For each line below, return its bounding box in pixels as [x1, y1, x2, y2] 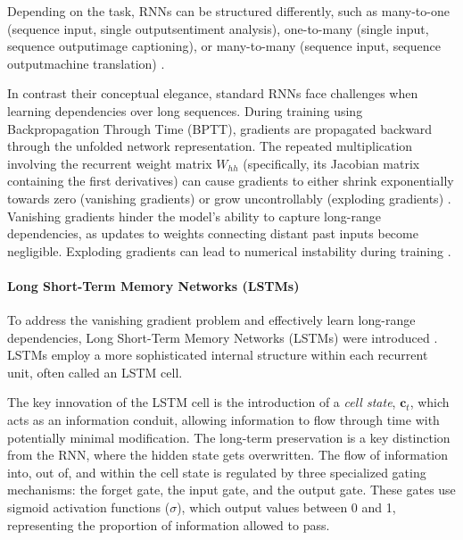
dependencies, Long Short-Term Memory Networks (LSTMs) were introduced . [7, 328, 438, 346]
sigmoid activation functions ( [7, 498, 170, 517]
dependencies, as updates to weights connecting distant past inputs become [7, 224, 418, 243]
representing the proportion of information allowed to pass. [7, 515, 330, 534]
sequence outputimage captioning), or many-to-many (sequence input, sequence [7, 37, 441, 55]
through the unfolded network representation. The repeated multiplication [7, 137, 413, 155]
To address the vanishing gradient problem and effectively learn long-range [7, 311, 416, 329]
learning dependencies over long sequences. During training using [7, 101, 363, 120]
